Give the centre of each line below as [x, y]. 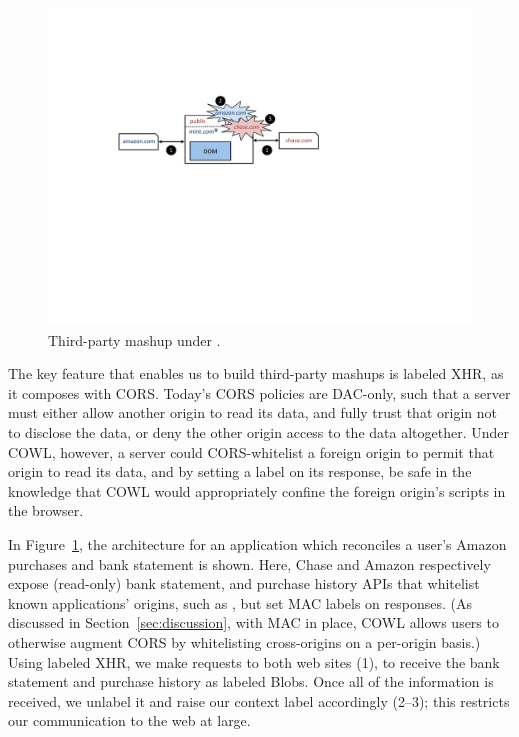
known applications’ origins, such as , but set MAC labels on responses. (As [240, 602]
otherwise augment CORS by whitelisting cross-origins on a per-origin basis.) [244, 641]
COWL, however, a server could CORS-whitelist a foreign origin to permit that [251, 451]
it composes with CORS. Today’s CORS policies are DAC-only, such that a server [259, 392]
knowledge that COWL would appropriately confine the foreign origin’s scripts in [257, 490]
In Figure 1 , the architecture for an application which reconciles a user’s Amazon [257, 543]
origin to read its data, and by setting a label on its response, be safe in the [240, 471]
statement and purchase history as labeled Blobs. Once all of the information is [251, 681]
